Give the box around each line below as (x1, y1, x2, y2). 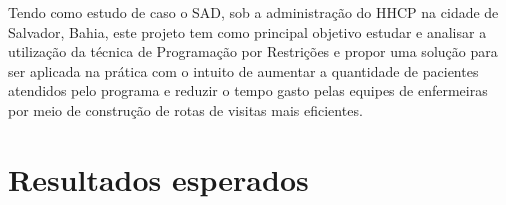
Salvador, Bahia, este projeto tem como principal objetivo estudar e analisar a (8, 21, 487, 42)
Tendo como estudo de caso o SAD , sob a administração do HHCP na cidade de (8, 2, 499, 22)
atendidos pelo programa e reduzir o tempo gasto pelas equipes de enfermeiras (8, 80, 488, 101)
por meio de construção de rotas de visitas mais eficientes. (8, 99, 363, 120)
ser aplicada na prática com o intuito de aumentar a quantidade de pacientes (8, 60, 479, 81)
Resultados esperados (8, 158, 309, 199)
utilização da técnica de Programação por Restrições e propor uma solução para (8, 41, 498, 62)
